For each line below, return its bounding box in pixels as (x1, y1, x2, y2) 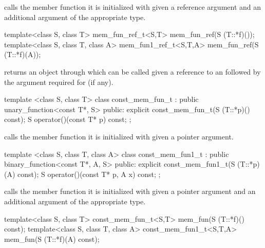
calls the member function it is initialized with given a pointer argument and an (4, 186, 256, 197)
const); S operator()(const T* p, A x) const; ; (17, 168, 161, 179)
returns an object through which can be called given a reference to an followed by (4, 66, 261, 77)
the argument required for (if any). (4, 76, 113, 87)
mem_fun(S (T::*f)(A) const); (4, 233, 100, 244)
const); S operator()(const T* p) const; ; (4, 114, 131, 125)
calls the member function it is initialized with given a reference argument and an (4, 2, 261, 12)
